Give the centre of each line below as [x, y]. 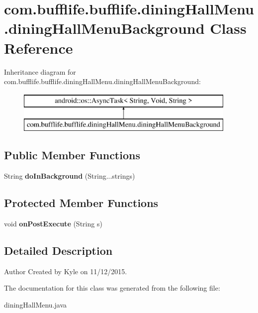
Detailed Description [58, 250]
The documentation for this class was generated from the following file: [112, 288]
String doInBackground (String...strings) [70, 176]
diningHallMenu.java [36, 304]
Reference [39, 48]
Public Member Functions [72, 155]
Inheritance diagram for [40, 71]
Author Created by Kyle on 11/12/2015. [66, 271]
